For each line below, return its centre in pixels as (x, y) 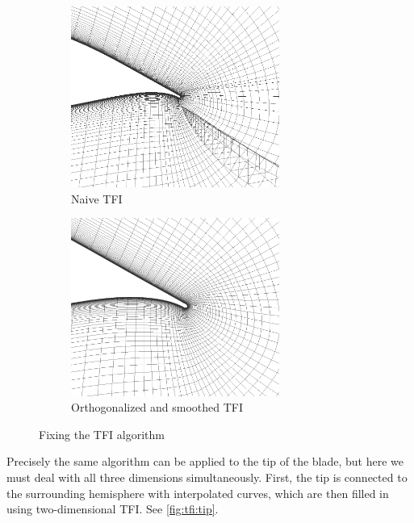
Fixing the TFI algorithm (102, 434)
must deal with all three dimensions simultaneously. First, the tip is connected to (207, 477)
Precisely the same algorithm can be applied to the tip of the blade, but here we (205, 461)
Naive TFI (97, 198)
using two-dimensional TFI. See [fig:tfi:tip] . (113, 509)
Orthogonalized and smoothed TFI (157, 407)
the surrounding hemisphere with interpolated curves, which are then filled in (198, 493)
